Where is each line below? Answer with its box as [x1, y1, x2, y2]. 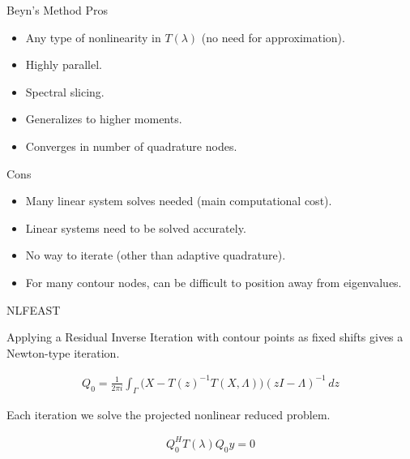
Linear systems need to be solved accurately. [25, 219, 246, 236]
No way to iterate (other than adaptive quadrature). [25, 247, 286, 264]
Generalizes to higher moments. [25, 110, 182, 127]
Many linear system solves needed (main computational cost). [25, 192, 332, 209]
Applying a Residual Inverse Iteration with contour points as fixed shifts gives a [6, 328, 404, 345]
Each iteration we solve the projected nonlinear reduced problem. [6, 405, 331, 423]
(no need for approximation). [201, 28, 345, 45]
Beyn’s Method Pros [6, 2, 109, 18]
